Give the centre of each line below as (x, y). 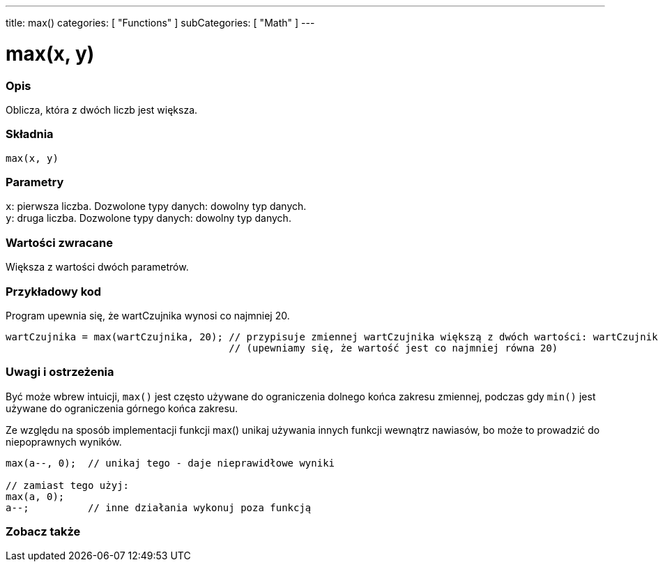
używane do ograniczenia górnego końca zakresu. (122, 408)
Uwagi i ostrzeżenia (60, 372)
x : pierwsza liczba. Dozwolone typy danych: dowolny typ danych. (156, 206)
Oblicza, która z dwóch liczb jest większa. (102, 109)
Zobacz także (43, 531)
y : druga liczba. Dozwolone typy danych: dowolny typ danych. (148, 218)
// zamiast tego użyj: (68, 485)
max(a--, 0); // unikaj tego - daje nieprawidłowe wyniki (170, 463)
